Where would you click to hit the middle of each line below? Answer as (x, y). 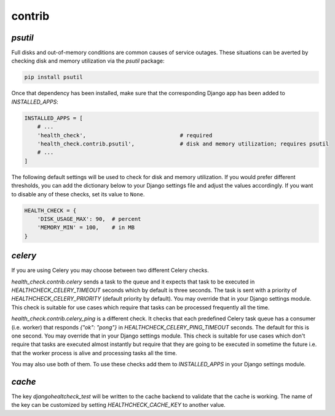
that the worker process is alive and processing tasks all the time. (94, 353)
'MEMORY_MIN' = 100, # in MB (86, 228)
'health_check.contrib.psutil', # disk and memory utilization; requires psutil (183, 144)
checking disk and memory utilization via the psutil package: (88, 61)
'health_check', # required (125, 135)
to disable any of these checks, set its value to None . (78, 194)
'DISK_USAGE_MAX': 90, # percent (89, 219)
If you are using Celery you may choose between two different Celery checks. (110, 271)
